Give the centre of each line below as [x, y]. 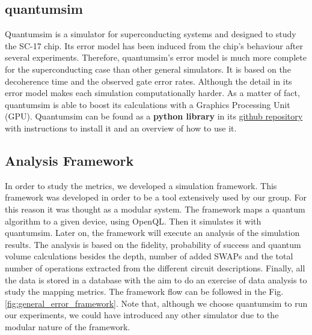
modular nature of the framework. [68, 326]
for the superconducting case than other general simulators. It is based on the [148, 69]
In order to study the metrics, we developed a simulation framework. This [141, 185]
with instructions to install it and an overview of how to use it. [121, 128]
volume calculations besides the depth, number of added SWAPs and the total [149, 256]
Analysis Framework [69, 160]
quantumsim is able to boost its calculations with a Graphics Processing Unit [148, 104]
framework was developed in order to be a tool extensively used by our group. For [156, 197]
